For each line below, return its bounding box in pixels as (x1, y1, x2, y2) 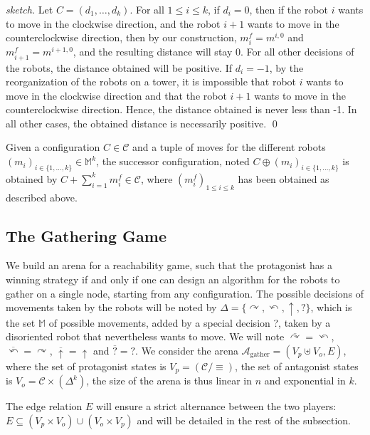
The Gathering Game (6, 224, 167, 246)
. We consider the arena (135, 342, 238, 357)
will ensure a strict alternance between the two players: (96, 399, 337, 414)
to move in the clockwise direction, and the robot (6, 16, 221, 31)
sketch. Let (6, 2, 53, 16)
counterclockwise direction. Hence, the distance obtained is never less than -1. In (6, 102, 357, 117)
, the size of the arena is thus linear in (86, 373, 253, 388)
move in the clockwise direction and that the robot (6, 88, 227, 103)
